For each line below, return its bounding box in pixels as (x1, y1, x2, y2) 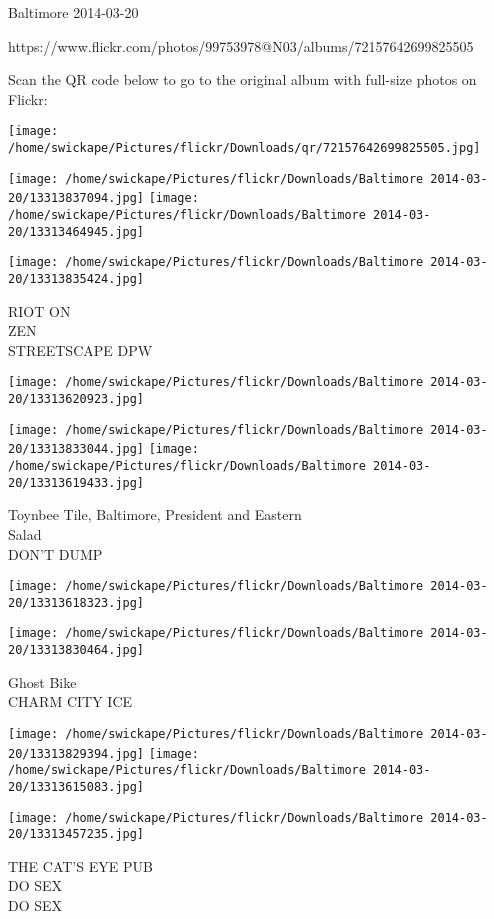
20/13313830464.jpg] (8, 643, 145, 658)
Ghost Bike (8, 671, 77, 692)
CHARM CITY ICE (8, 691, 133, 712)
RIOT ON (8, 300, 71, 321)
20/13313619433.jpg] (8, 475, 145, 490)
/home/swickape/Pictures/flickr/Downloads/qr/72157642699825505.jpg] (8, 141, 481, 156)
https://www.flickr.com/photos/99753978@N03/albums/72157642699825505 (8, 35, 474, 56)
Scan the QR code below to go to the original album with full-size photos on (8, 69, 477, 90)
